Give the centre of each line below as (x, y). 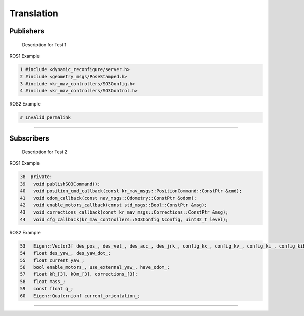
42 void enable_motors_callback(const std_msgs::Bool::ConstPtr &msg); (113, 205)
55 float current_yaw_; (52, 260)
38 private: (36, 177)
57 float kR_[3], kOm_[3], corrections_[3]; (79, 274)
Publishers (27, 31)
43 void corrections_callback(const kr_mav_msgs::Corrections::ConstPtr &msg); (124, 212)
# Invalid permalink (45, 117)
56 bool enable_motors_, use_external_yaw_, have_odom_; (95, 267)
